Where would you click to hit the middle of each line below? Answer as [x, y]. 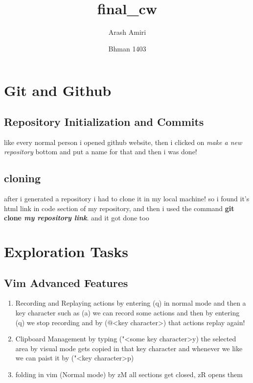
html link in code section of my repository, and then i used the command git [119, 208]
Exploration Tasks [66, 251]
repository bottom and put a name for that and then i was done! [101, 152]
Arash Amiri [127, 32]
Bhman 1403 [127, 48]
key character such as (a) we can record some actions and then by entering [127, 313]
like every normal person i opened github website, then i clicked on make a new [123, 142]
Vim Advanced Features [66, 282]
